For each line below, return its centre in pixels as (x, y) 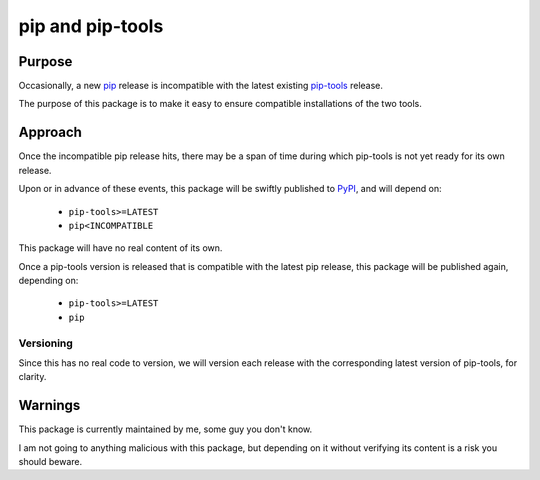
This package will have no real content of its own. (120, 248)
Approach (50, 132)
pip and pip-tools (91, 26)
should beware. (50, 462)
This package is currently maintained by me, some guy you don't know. (165, 429)
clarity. (32, 377)
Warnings (49, 405)
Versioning (46, 343)
